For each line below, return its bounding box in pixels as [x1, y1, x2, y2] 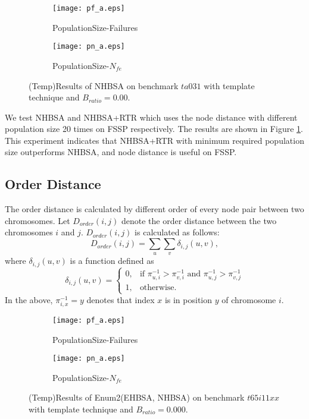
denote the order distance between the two [121, 214, 277, 226]
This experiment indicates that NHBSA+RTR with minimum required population [5, 134, 304, 146]
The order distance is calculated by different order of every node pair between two [5, 203, 304, 215]
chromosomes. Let [5, 214, 70, 226]
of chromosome [221, 293, 276, 305]
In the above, [5, 293, 53, 305]
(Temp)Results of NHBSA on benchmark [29, 79, 179, 92]
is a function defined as [70, 254, 154, 267]
